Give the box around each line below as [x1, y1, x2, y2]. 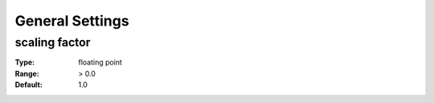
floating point [78, 57, 122, 67]
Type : [14, 57, 35, 67]
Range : [14, 69, 39, 78]
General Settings [14, 12, 129, 30]
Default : [14, 80, 43, 89]
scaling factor [14, 35, 91, 50]
